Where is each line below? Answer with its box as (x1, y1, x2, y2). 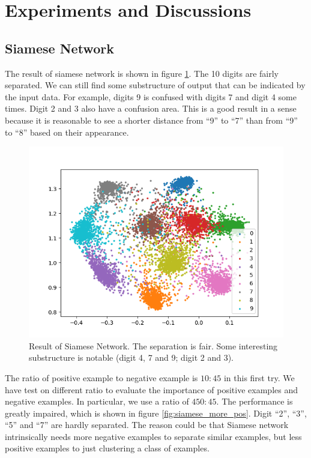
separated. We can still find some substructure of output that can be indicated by (5, 79, 306, 91)
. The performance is (216, 395, 293, 408)
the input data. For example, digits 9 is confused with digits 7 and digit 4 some (5, 90, 297, 103)
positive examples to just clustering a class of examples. (5, 442, 210, 454)
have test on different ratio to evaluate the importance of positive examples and (5, 383, 298, 396)
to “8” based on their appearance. (5, 125, 129, 138)
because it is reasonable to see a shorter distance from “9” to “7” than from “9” (5, 113, 298, 126)
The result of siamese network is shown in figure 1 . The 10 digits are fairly (5, 67, 279, 79)
